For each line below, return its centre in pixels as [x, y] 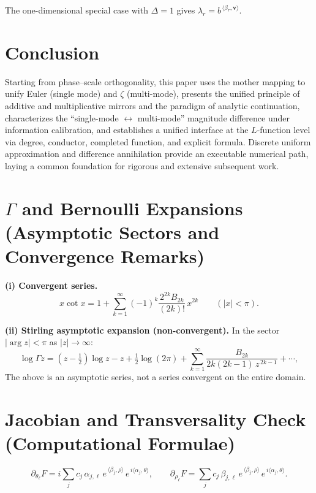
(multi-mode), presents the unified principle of [213, 94]
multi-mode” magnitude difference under [213, 117]
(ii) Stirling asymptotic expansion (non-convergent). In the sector [142, 330]
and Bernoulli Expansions [132, 208]
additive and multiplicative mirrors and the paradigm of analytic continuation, [152, 105]
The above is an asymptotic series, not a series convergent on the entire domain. [156, 377]
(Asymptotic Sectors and [112, 231]
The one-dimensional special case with [77, 10]
